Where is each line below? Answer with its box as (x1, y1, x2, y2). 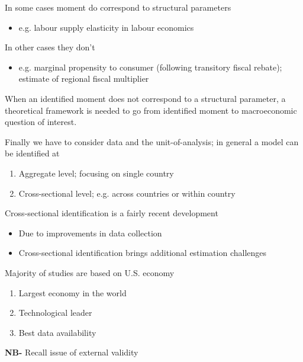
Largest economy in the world (18, 286, 127, 299)
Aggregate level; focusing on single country (18, 166, 174, 179)
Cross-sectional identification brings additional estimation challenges (18, 246, 267, 259)
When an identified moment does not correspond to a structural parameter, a (5, 92, 286, 104)
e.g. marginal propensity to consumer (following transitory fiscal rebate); (18, 60, 282, 73)
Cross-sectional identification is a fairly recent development (5, 207, 218, 219)
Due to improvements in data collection (18, 226, 162, 239)
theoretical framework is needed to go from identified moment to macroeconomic (5, 104, 297, 116)
